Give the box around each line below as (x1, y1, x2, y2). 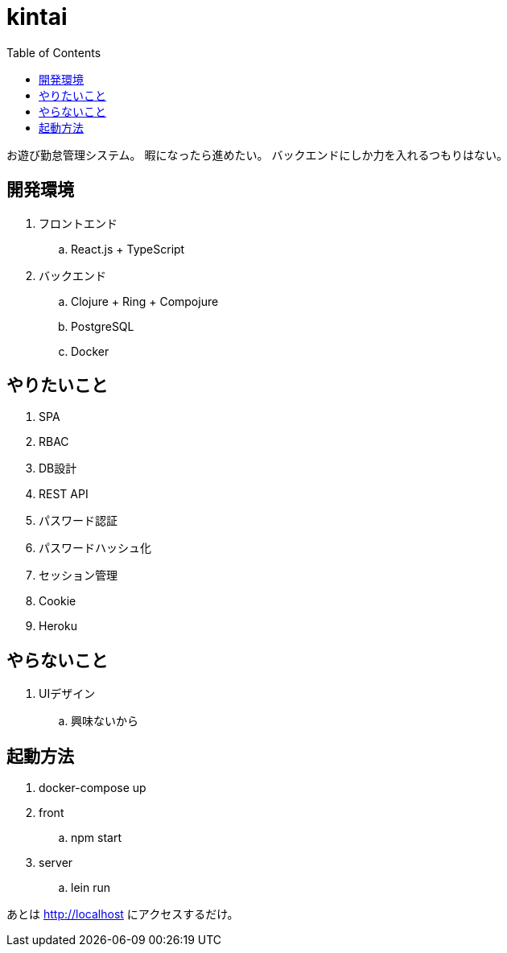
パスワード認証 (39, 514, 117, 528)
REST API (39, 487, 89, 501)
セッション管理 (39, 568, 117, 583)
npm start (71, 831, 122, 845)
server (39, 856, 73, 870)
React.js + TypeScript (71, 241, 185, 256)
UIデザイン (39, 687, 96, 701)
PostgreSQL (71, 319, 134, 333)
